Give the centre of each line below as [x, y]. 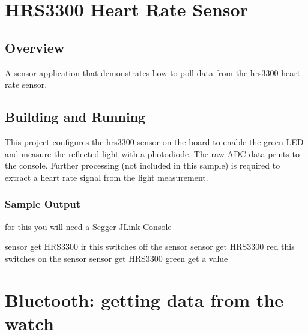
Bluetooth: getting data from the [144, 299]
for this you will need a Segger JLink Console [88, 226]
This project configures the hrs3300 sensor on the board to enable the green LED [154, 141]
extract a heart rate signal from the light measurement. [107, 177]
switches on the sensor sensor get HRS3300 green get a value [116, 258]
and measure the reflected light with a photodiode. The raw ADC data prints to [152, 153]
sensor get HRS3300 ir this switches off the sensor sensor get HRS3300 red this [150, 246]
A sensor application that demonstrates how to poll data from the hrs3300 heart [153, 72]
